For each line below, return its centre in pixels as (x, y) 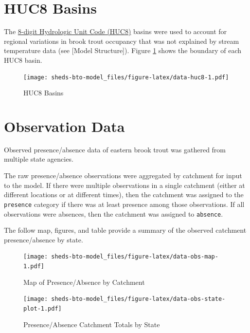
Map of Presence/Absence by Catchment (84, 282)
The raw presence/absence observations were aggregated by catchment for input (123, 176)
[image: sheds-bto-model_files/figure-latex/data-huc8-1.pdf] (126, 77)
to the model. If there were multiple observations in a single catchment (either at (125, 185)
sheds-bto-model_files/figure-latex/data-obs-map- (135, 257)
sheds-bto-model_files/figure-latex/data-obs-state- (138, 299)
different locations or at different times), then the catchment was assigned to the (124, 194)
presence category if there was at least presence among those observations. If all (124, 204)
